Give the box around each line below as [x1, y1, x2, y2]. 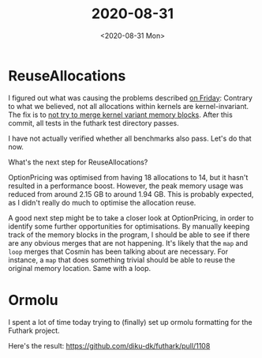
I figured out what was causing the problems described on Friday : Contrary [8, 92, 253, 103]
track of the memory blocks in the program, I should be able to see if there [8, 230, 250, 239]
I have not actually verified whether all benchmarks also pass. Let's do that [8, 134, 252, 143]
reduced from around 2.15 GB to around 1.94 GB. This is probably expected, [8, 189, 254, 198]
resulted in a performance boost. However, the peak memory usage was [8, 181, 244, 190]
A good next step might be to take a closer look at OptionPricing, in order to [8, 213, 254, 222]
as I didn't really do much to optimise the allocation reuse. [8, 198, 196, 207]
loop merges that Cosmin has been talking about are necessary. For [8, 247, 229, 256]
